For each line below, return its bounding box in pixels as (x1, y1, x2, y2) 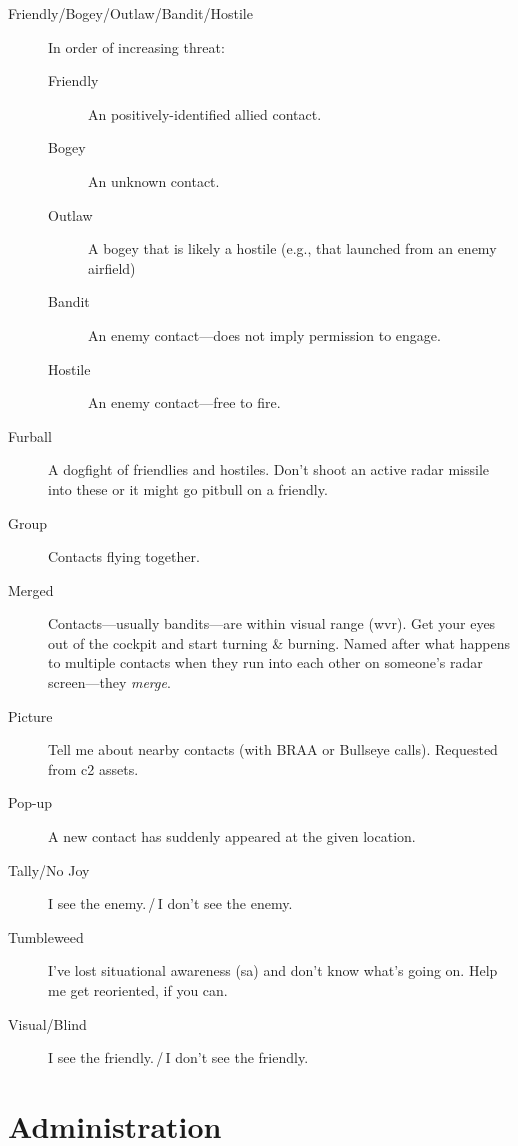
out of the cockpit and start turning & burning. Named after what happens (48, 632, 510, 653)
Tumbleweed (8, 926, 84, 947)
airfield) (88, 257, 136, 278)
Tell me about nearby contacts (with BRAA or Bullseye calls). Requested (48, 739, 498, 760)
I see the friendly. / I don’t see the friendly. (48, 1047, 309, 1068)
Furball (8, 425, 52, 446)
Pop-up (8, 792, 53, 813)
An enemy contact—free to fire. (88, 392, 281, 413)
